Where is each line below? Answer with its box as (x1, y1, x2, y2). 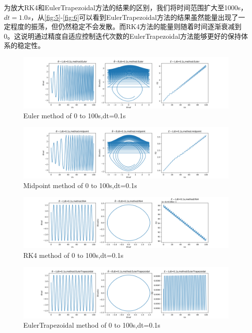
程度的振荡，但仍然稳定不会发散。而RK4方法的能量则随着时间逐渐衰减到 (10, 21, 242, 32)
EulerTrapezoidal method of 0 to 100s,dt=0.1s (23, 320, 160, 330)
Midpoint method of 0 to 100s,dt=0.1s (23, 180, 137, 190)
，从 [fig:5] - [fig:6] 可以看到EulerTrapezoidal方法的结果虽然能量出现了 (31, 12, 238, 22)
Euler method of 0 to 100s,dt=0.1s (23, 110, 126, 120)
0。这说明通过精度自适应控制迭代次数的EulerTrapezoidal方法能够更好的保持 (4, 31, 241, 41)
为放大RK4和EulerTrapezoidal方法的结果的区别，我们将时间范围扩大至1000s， (4, 2, 248, 12)
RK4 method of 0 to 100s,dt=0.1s (23, 250, 124, 260)
